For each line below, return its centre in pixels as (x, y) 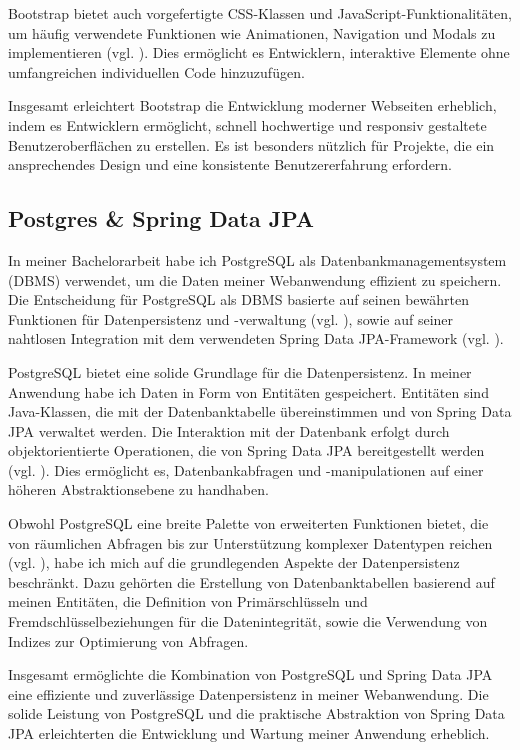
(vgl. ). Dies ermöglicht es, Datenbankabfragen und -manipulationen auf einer (246, 469)
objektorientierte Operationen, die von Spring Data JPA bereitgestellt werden (246, 450)
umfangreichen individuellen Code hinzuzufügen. (156, 71)
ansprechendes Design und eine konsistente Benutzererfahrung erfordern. (230, 164)
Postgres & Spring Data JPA (161, 218)
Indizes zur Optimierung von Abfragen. (128, 640)
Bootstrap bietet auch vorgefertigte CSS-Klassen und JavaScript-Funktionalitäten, (260, 13)
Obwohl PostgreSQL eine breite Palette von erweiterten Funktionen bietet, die (248, 523)
